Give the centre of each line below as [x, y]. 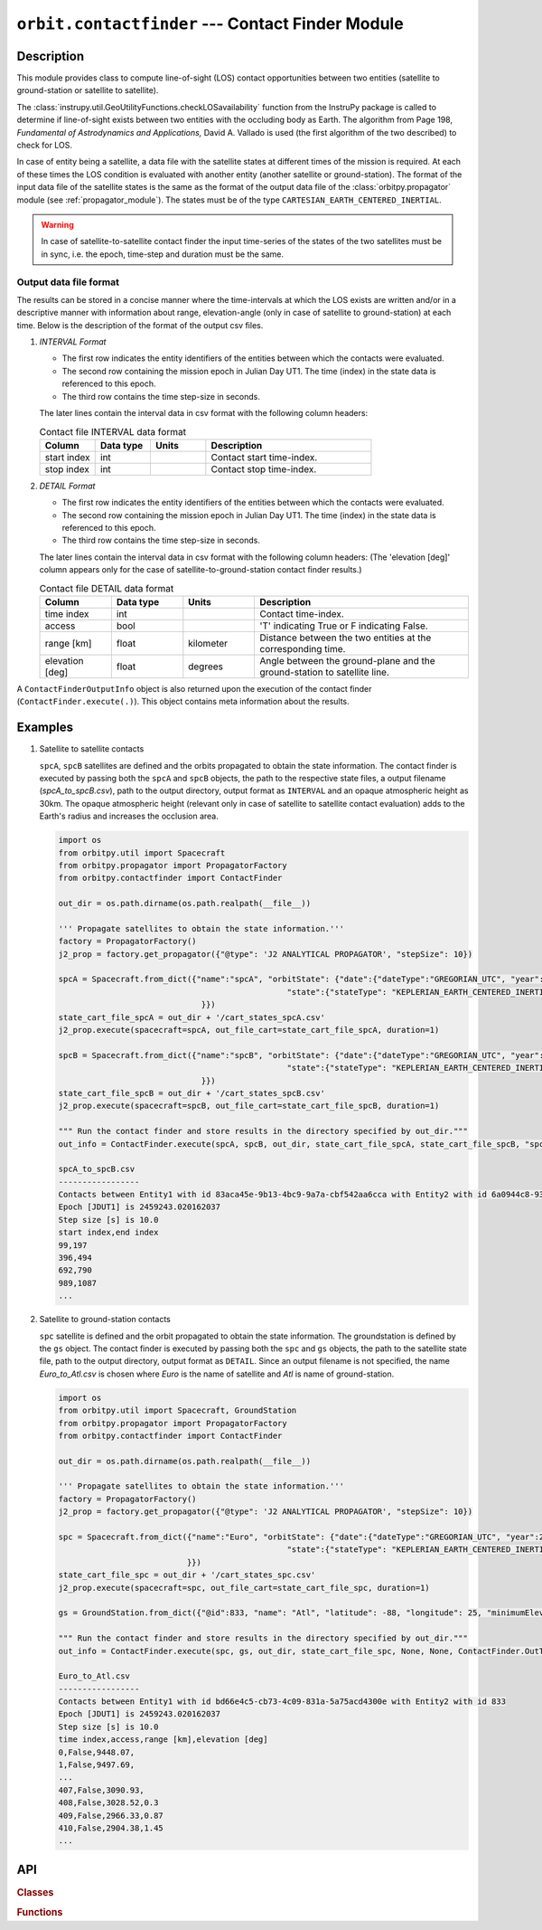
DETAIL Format [67, 486]
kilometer [208, 643]
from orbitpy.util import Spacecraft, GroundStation [178, 1410]
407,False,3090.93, [101, 1790]
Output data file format [68, 282]
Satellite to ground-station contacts [105, 1320]
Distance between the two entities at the [345, 638]
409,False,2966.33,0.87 [111, 1815]
